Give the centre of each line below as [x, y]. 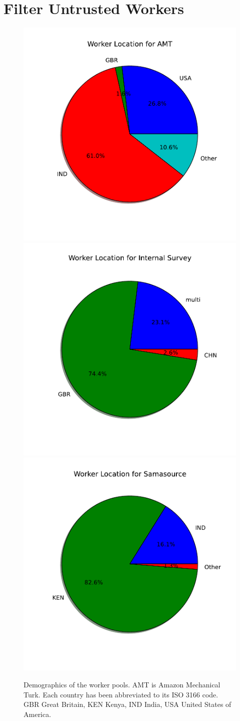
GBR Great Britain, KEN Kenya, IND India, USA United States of [128, 704]
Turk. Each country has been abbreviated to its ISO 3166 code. [121, 694]
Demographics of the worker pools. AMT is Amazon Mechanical [122, 684]
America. [37, 714]
